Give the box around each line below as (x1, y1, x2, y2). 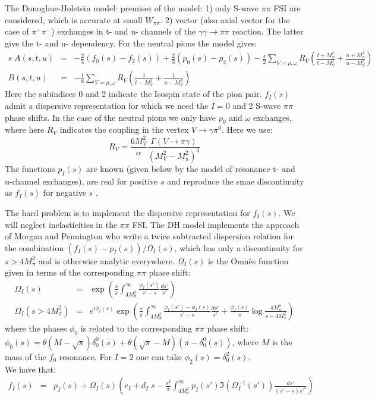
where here (5, 123, 45, 136)
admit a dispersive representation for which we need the (5, 99, 209, 112)
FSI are (273, 2, 301, 14)
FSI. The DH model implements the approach (132, 218, 300, 230)
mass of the (5, 350, 46, 362)
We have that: (5, 362, 56, 375)
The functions (5, 162, 55, 174)
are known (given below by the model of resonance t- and (86, 162, 295, 174)
